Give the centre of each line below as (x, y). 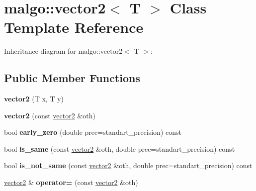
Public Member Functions (72, 78)
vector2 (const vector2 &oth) (50, 115)
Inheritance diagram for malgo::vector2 (63, 51)
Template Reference (74, 27)
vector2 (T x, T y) (34, 99)
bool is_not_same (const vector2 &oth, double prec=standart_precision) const (128, 165)
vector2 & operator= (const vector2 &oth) (71, 182)
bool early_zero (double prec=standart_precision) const (93, 132)
